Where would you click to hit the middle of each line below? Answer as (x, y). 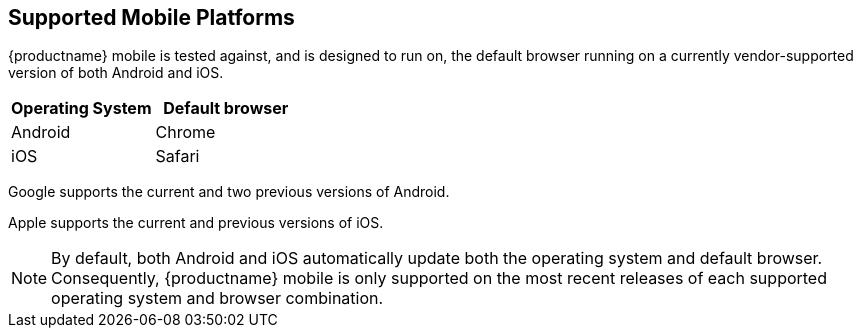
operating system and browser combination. (217, 298)
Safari (177, 156)
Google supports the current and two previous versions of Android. (229, 192)
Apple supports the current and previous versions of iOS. (196, 223)
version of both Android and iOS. (116, 73)
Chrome (185, 132)
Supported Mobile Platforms (151, 17)
